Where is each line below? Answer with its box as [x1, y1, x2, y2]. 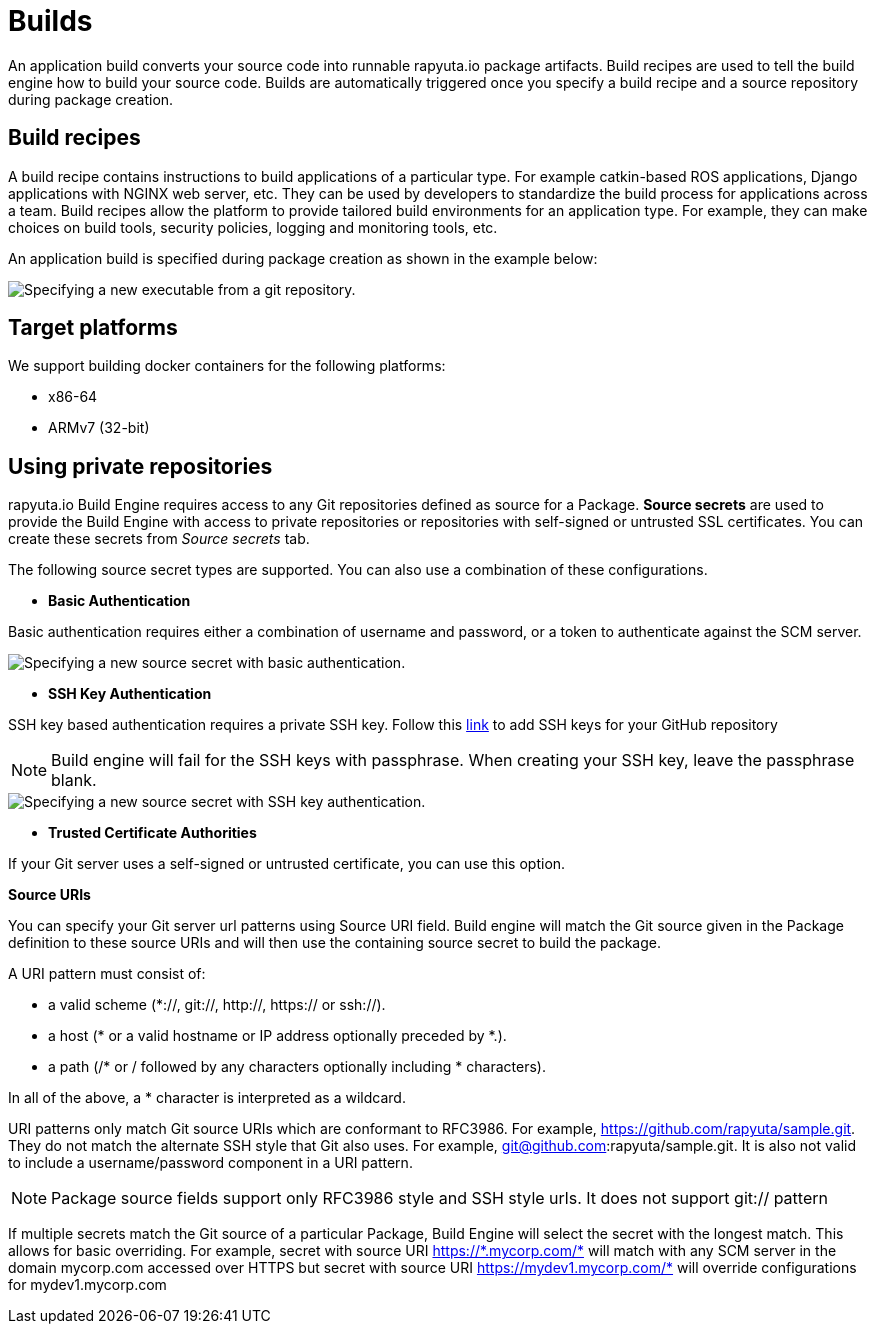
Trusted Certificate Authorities [48, 824, 257, 842]
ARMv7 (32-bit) [48, 419, 150, 437]
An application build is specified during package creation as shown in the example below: [8, 249, 598, 267]
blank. [51, 770, 97, 791]
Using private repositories [8, 453, 273, 479]
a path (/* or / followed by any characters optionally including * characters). [48, 1058, 546, 1076]
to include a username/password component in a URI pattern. [8, 1154, 413, 1172]
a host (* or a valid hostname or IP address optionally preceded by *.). [48, 1027, 507, 1045]
